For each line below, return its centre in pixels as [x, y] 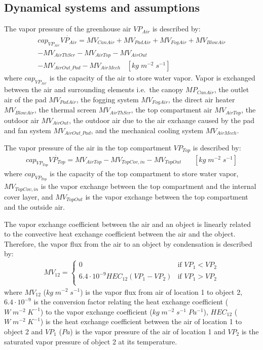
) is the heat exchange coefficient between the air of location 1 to [141, 321]
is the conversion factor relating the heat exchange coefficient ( [131, 302]
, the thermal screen [65, 110]
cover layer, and [29, 196]
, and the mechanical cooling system [147, 130]
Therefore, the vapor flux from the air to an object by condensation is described [128, 243]
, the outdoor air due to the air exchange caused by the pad [162, 120]
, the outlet [232, 89]
